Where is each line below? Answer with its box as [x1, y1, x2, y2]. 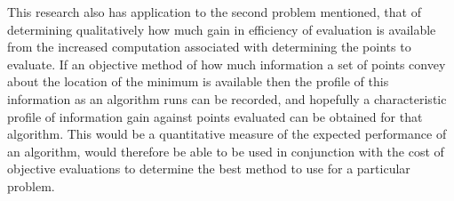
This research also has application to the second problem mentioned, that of [7, 3, 421, 20]
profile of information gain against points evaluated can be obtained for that [7, 107, 423, 125]
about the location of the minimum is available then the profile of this [7, 72, 389, 91]
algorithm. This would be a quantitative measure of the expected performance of [7, 125, 447, 143]
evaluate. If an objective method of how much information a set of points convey [7, 54, 446, 73]
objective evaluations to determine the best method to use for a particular [7, 159, 410, 178]
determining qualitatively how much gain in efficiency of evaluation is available [7, 20, 436, 38]
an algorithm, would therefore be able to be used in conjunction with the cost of [7, 141, 444, 160]
